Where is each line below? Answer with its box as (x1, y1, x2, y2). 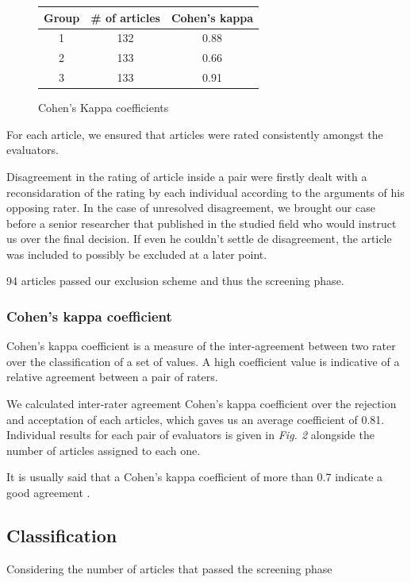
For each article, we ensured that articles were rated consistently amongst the (6, 125, 383, 142)
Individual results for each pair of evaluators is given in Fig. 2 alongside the (6, 426, 375, 443)
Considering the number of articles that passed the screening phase (6, 560, 332, 576)
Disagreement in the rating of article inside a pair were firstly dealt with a (6, 168, 367, 184)
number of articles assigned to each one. (6, 441, 201, 458)
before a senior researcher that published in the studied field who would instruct (6, 214, 397, 231)
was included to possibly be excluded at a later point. (6, 245, 267, 262)
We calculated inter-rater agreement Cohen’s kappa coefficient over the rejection (6, 395, 397, 412)
